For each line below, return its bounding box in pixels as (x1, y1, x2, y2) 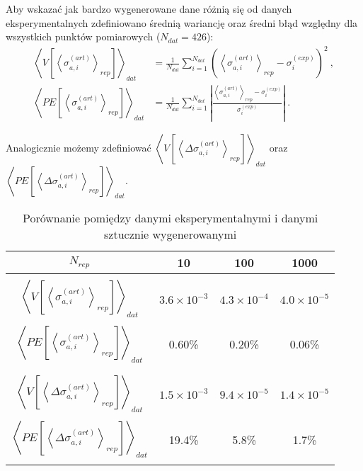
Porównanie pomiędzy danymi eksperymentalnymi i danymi (22, 210, 318, 227)
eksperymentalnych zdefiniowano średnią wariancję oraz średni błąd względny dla (6, 15, 358, 30)
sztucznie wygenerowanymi (104, 226, 237, 243)
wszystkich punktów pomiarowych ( (6, 29, 161, 44)
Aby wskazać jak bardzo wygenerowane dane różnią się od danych (6, 1, 292, 16)
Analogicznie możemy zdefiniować (6, 140, 151, 154)
